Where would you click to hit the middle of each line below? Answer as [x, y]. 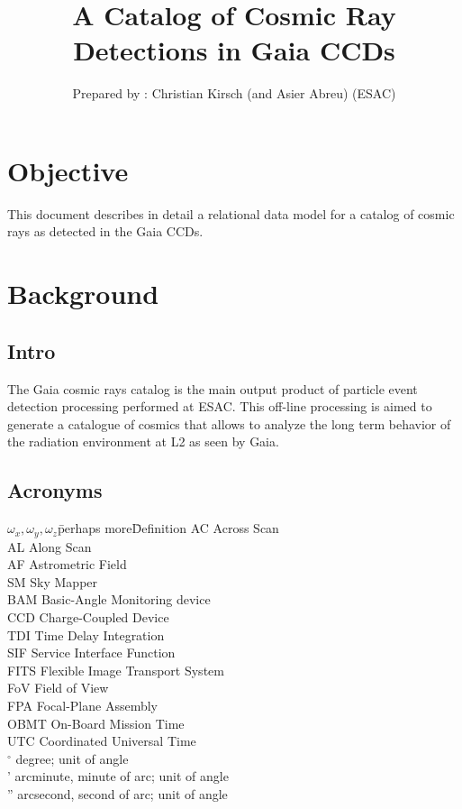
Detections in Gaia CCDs [234, 50]
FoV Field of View [58, 688]
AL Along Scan [50, 546]
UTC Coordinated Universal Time [102, 741]
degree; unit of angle [72, 758]
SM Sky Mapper [53, 581]
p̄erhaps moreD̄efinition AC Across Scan [168, 528]
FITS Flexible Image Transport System [116, 670]
